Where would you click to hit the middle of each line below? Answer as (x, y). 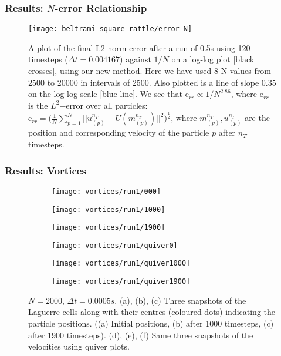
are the (257, 118)
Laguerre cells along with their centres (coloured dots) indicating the (152, 312)
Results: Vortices (45, 170)
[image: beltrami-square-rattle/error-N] (110, 29)
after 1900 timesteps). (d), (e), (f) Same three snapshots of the (141, 335)
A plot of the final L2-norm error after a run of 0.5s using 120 (139, 47)
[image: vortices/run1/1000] (109, 209)
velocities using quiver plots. (79, 346)
